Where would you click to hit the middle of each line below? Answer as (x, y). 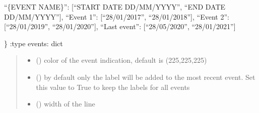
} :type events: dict (34, 43)
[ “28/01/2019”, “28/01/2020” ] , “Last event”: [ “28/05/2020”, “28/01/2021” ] (120, 26)
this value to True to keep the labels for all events (113, 87)
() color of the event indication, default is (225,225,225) (121, 60)
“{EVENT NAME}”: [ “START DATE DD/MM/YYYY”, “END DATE (115, 7)
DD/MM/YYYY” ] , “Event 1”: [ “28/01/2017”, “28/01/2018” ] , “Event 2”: (117, 16)
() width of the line (66, 104)
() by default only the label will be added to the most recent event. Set (146, 77)
